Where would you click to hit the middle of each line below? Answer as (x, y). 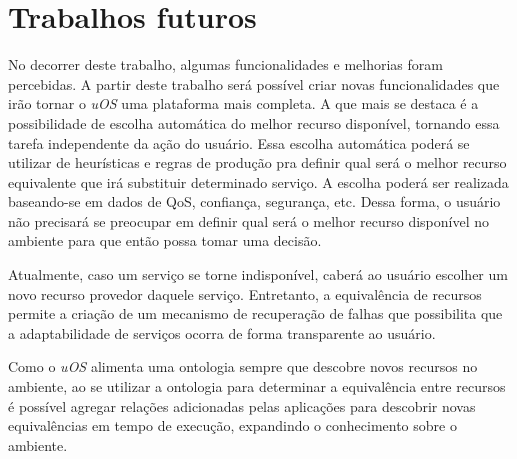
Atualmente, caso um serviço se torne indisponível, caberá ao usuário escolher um (258, 274)
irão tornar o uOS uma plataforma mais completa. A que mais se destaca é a (243, 103)
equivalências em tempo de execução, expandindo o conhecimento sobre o (232, 425)
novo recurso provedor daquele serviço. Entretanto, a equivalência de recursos (245, 293)
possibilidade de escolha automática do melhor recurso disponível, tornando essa (254, 122)
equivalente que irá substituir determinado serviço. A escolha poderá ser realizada (258, 181)
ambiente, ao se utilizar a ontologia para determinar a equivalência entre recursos (257, 386)
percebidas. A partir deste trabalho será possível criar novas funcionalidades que (254, 83)
